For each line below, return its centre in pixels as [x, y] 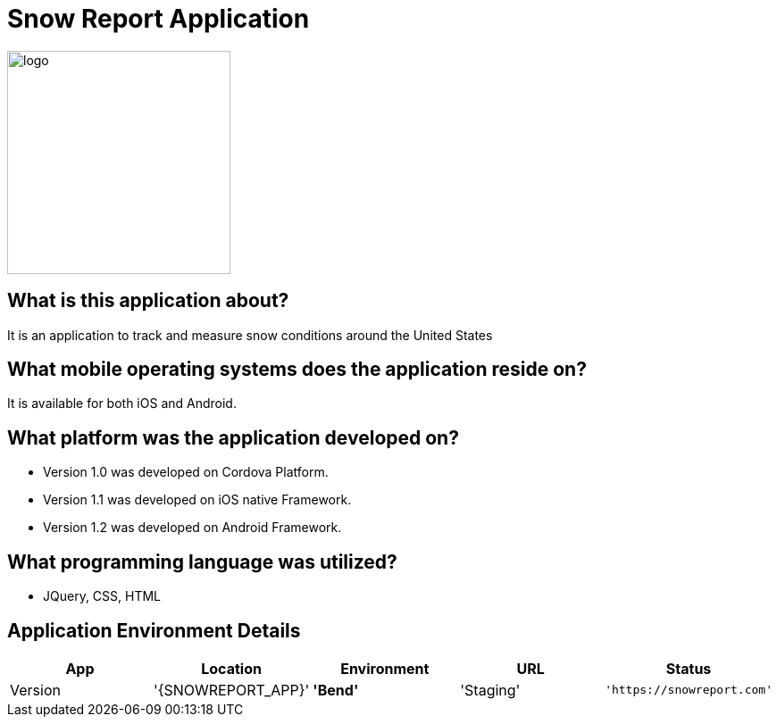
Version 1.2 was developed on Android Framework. [192, 528]
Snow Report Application [159, 19]
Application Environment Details [154, 630]
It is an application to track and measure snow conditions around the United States [250, 335]
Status [689, 668]
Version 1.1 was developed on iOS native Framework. [197, 500]
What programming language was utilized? [202, 562]
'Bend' [336, 690]
